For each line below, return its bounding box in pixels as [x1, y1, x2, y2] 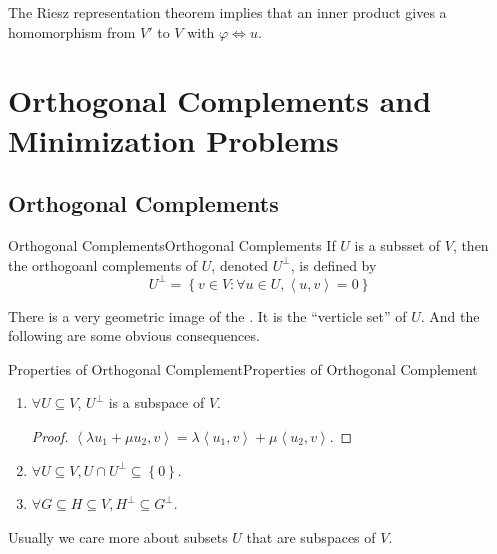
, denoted [211, 254, 269, 275]
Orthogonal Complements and [8, 80, 432, 121]
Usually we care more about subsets [8, 526, 228, 547]
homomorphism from [8, 21, 136, 42]
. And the [420, 305, 480, 326]
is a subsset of [354, 234, 441, 255]
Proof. [31, 426, 69, 447]
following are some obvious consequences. [8, 325, 260, 346]
